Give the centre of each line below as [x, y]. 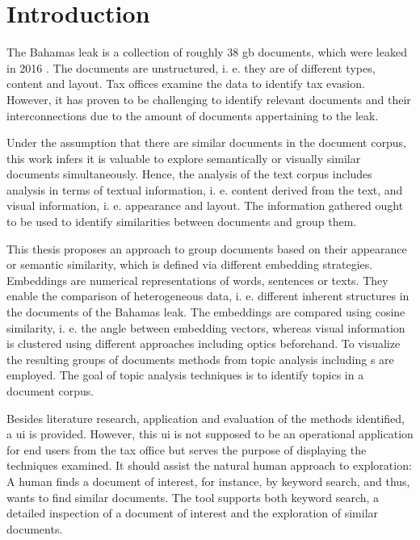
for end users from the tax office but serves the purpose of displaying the [187, 449]
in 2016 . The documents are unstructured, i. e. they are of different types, [191, 67]
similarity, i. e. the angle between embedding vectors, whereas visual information [206, 327]
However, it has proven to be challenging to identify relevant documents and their [209, 99]
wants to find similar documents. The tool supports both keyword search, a [193, 497]
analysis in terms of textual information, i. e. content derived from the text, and [205, 189]
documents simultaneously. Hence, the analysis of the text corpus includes [189, 174]
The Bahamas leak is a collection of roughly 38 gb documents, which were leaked [207, 52]
